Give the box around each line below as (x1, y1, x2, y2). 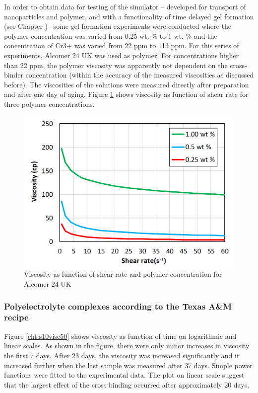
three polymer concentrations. (4, 98, 95, 109)
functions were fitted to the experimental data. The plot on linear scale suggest (4, 370, 245, 380)
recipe (4, 311, 29, 323)
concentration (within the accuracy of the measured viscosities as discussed (25, 70, 254, 80)
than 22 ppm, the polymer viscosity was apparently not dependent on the (4, 60, 228, 70)
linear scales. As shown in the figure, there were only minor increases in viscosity (4, 340, 250, 351)
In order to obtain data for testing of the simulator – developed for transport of (4, 1, 246, 11)
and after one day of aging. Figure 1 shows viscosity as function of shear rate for (4, 89, 249, 99)
